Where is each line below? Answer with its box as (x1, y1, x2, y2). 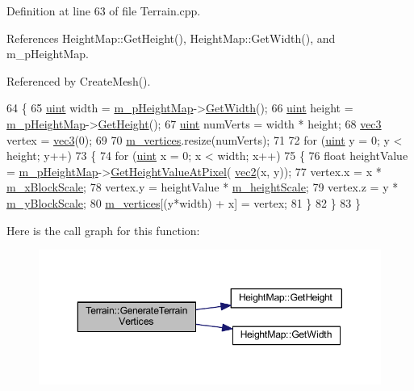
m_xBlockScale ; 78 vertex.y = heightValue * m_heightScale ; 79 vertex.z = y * (6, 179, 399, 195)
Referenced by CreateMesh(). (6, 72, 151, 89)
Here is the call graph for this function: (6, 221, 200, 238)
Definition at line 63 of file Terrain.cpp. (6, 2, 201, 19)
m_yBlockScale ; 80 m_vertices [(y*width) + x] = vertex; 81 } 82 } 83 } (6, 194, 361, 211)
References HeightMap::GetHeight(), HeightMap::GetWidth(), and (6, 29, 336, 46)
